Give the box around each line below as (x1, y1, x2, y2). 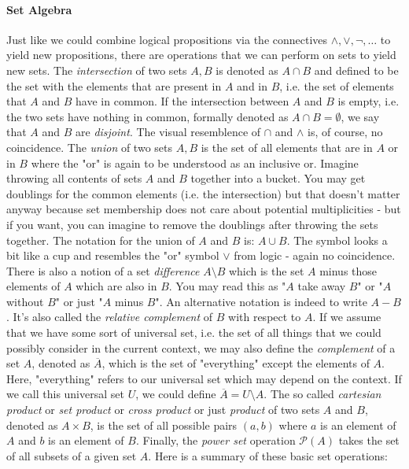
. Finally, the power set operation (135, 432, 296, 449)
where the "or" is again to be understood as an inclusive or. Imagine (31, 154, 359, 171)
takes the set (338, 432, 400, 449)
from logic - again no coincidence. (234, 247, 396, 264)
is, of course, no (308, 124, 383, 140)
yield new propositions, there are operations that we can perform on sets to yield (6, 46, 396, 63)
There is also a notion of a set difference (6, 262, 200, 279)
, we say (341, 108, 380, 124)
